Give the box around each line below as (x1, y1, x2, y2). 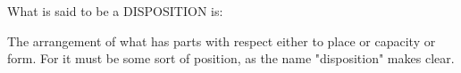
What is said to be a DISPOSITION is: (7, 2, 223, 20)
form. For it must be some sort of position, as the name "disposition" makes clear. (7, 49, 455, 68)
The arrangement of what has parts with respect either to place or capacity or (7, 31, 436, 50)
